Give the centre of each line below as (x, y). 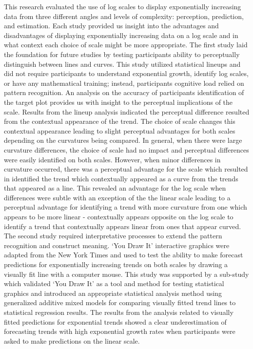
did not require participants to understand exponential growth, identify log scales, (126, 73)
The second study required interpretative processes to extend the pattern (113, 236)
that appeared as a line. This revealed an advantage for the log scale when (115, 188)
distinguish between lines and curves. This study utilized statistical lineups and (122, 64)
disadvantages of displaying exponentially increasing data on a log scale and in (121, 35)
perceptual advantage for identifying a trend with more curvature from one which (126, 207)
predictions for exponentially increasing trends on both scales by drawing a (116, 264)
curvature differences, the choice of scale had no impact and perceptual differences (126, 149)
